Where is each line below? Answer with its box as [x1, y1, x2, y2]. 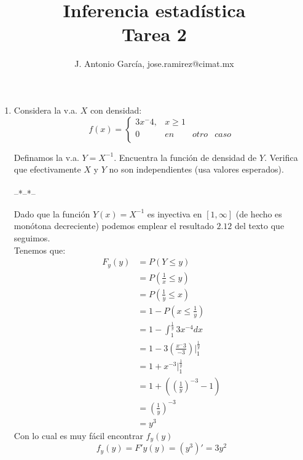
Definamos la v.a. [14, 150, 79, 163]
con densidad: [90, 103, 142, 116]
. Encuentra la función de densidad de [114, 150, 257, 163]
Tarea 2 [122, 21, 187, 47]
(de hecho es [235, 207, 282, 220]
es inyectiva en [147, 207, 202, 220]
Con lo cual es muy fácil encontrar [14, 429, 143, 442]
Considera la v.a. [14, 103, 77, 116]
